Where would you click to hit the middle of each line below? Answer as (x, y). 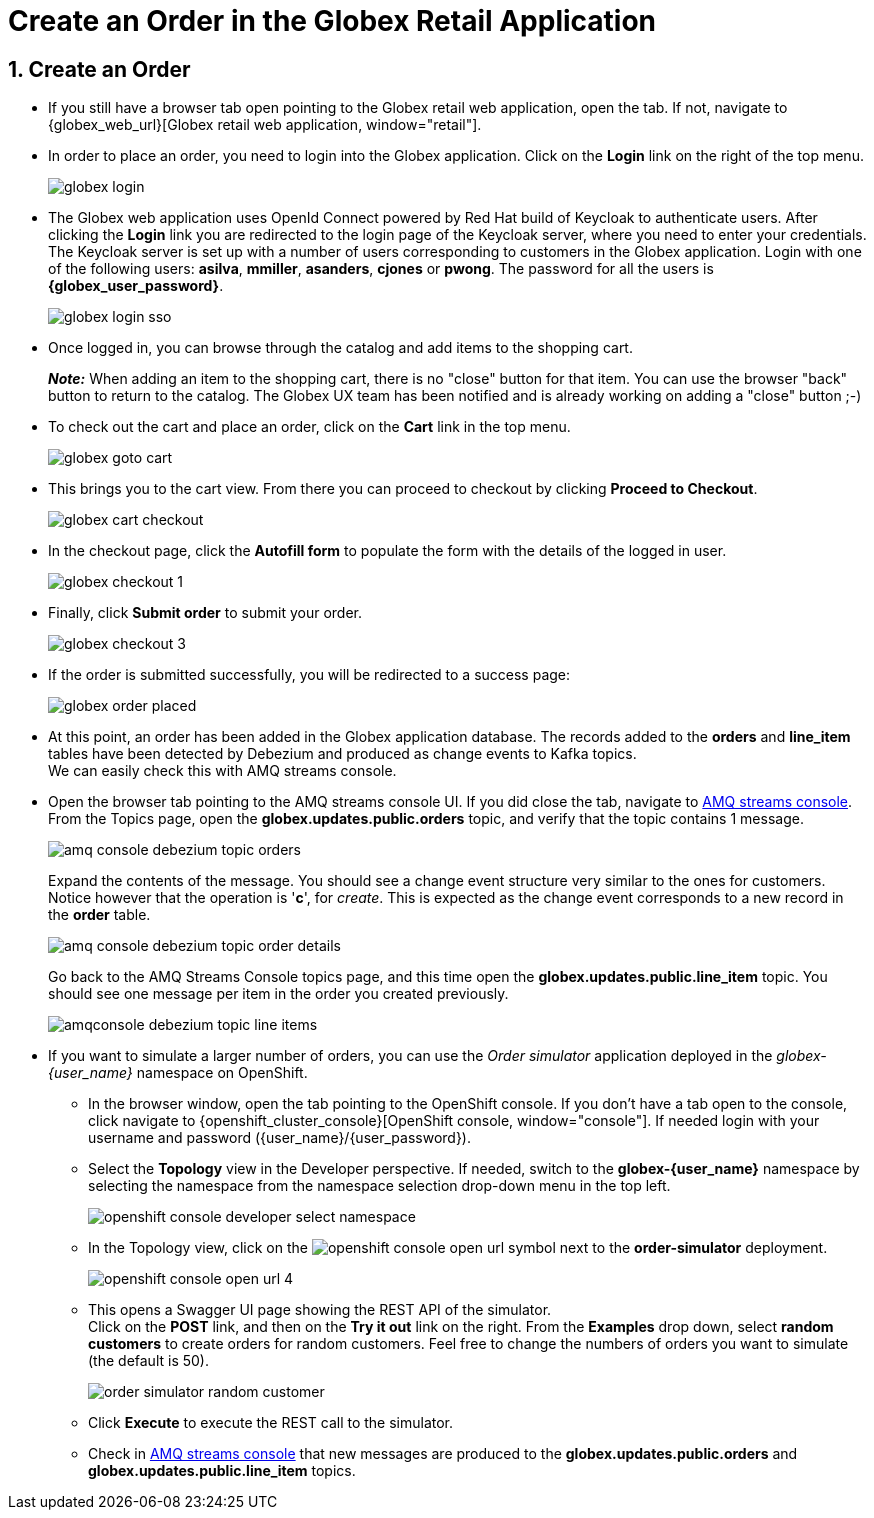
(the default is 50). (149, 1361)
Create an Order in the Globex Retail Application (332, 21)
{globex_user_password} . (136, 286)
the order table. (99, 915)
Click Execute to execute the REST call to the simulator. (271, 1423)
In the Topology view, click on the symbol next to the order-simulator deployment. (458, 1248)
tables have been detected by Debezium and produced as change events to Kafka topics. (342, 754)
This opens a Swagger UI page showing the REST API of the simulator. (320, 1310)
